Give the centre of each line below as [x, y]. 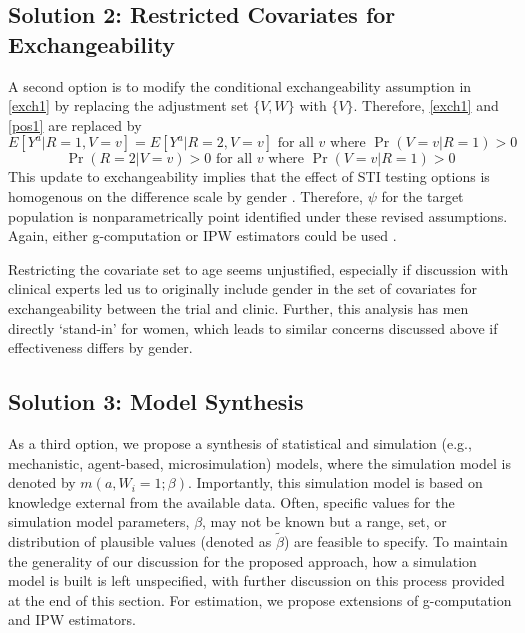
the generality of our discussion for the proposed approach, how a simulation [242, 560]
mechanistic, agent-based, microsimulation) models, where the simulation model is [259, 462]
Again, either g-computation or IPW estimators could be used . [202, 235]
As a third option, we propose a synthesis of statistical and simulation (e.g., [240, 442]
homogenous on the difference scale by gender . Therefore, [185, 195]
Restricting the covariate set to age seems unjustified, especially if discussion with [258, 268]
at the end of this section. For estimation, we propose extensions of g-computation [260, 599]
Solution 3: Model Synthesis [156, 401]
